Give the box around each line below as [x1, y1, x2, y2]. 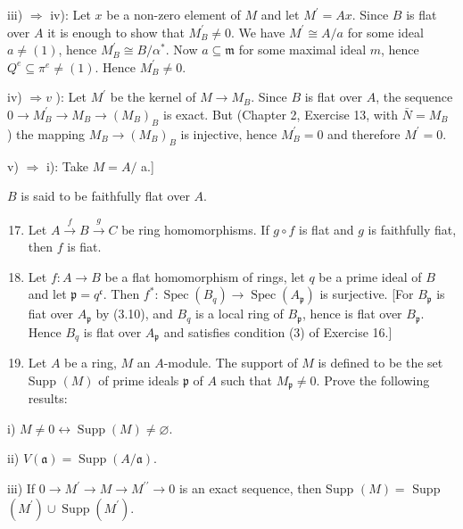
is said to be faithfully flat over [21, 186, 190, 205]
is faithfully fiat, [368, 219, 457, 238]
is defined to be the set [318, 353, 443, 372]
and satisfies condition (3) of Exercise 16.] [163, 322, 393, 341]
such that [220, 370, 272, 389]
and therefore [327, 124, 401, 143]
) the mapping [7, 124, 86, 143]
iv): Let [50, 5, 91, 23]
